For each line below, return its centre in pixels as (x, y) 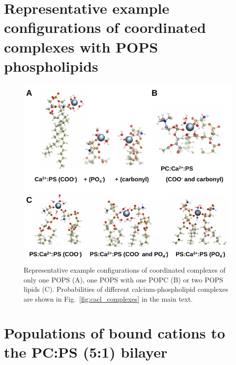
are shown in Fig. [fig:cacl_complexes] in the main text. (108, 299)
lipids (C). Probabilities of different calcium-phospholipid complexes (126, 289)
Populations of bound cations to (115, 332)
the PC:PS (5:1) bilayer (86, 352)
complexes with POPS (81, 46)
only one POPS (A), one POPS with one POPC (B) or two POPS (123, 279)
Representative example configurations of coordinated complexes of (125, 270)
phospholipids (51, 66)
